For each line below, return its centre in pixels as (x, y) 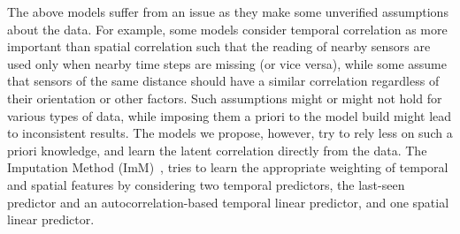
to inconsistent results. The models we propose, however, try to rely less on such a (230, 133)
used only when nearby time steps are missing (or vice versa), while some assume (227, 63)
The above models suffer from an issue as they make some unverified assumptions (228, 11)
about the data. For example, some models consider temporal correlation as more (227, 29)
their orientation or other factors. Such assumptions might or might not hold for (225, 98)
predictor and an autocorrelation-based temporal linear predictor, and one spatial (228, 202)
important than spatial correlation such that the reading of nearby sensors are (219, 46)
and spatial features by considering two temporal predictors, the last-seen (206, 184)
